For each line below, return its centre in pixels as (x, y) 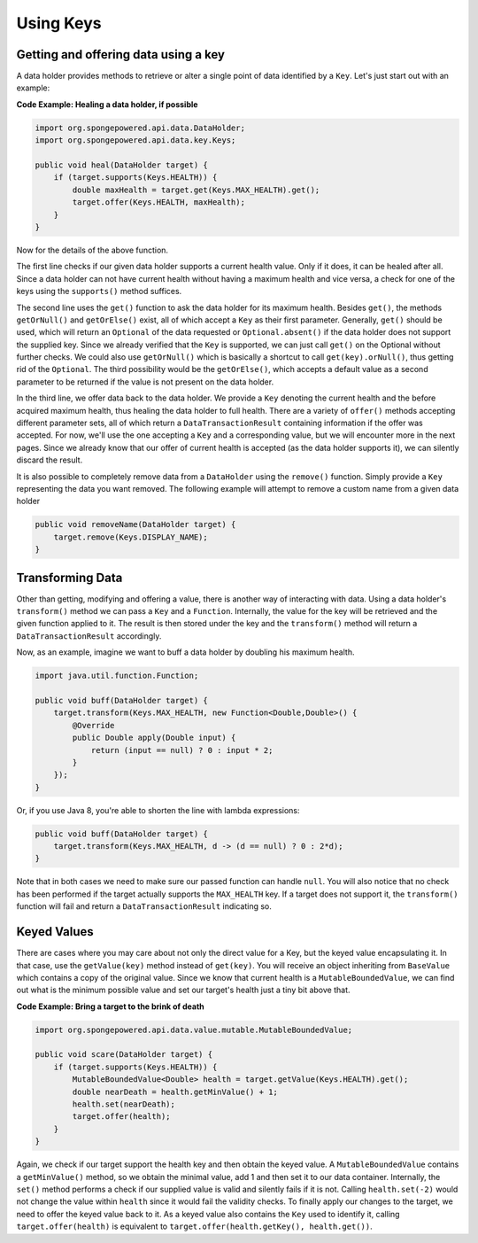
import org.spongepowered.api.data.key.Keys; (135, 140)
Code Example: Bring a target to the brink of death (111, 1006)
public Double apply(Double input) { (154, 738)
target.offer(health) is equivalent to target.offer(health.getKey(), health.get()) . (194, 1226)
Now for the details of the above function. (92, 250)
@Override (93, 725)
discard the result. (50, 460)
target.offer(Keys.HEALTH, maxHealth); (158, 202)
